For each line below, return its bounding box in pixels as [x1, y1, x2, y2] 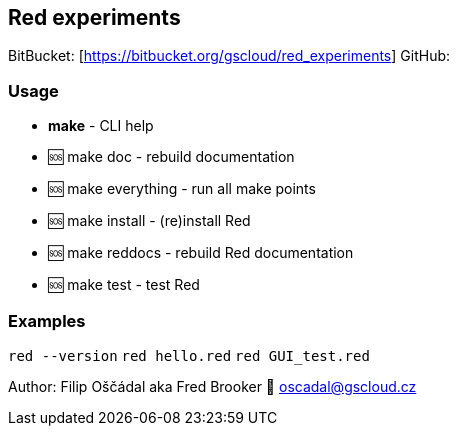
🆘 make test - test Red [48, 276, 200, 294]
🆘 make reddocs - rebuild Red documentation [48, 244, 354, 262]
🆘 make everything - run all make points [48, 180, 316, 198]
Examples [8, 310, 86, 331]
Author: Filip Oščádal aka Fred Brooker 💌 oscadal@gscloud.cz [8, 377, 417, 395]
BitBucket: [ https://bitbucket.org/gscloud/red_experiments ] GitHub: [8, 47, 451, 65]
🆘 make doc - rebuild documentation [48, 148, 295, 166]
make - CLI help [48, 117, 154, 135]
